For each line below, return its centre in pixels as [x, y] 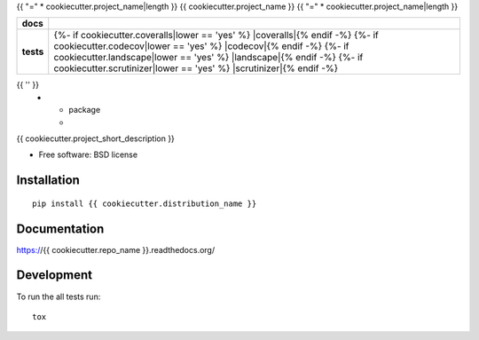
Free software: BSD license [88, 154]
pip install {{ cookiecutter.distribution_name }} [145, 203]
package [85, 110]
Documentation [60, 229]
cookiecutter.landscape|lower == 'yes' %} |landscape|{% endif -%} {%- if [208, 58]
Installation [48, 181]
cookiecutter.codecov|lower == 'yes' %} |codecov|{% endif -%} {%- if [201, 46]
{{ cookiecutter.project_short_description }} [95, 138]
